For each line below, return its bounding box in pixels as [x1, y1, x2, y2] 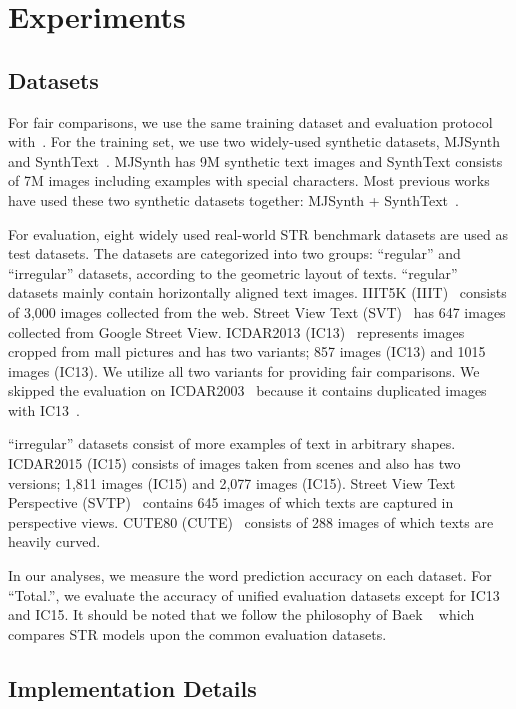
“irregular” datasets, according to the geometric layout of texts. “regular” [8, 262, 458, 283]
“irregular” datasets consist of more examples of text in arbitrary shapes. [8, 433, 456, 454]
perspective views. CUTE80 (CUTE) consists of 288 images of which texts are [8, 511, 494, 532]
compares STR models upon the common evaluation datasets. [8, 623, 387, 644]
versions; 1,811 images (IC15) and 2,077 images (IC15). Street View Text [8, 472, 456, 493]
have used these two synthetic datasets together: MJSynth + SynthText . [8, 189, 459, 210]
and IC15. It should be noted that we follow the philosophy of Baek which [8, 604, 475, 625]
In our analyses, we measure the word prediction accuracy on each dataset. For [8, 565, 492, 586]
